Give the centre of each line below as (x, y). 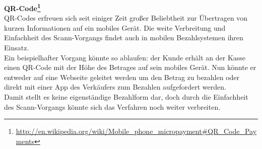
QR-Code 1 (22, 7)
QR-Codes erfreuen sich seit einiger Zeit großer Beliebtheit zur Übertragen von (126, 18)
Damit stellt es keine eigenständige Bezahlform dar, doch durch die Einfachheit (126, 97)
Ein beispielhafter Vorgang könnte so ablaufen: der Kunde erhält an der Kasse (125, 57)
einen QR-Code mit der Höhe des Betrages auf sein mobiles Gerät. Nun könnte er (130, 67)
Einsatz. (17, 48)
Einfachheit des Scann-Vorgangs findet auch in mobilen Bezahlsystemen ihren (124, 38)
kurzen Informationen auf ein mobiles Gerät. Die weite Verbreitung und (115, 27)
